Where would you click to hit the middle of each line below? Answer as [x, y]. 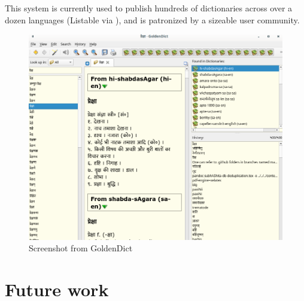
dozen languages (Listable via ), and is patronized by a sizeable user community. [152, 19]
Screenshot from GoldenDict [81, 248]
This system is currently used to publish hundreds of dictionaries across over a [149, 8]
